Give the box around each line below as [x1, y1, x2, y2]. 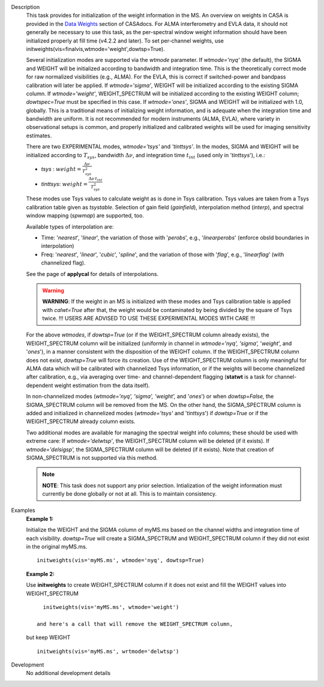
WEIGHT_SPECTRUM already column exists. [26, 418, 136, 425]
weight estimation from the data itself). [54, 382, 150, 389]
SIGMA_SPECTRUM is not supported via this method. [26, 454, 158, 461]
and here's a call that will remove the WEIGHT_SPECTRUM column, [37, 620, 233, 627]
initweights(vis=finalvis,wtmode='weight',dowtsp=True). [26, 45, 165, 52]
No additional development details [26, 670, 111, 677]
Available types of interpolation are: [26, 223, 114, 230]
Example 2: [26, 570, 55, 577]
